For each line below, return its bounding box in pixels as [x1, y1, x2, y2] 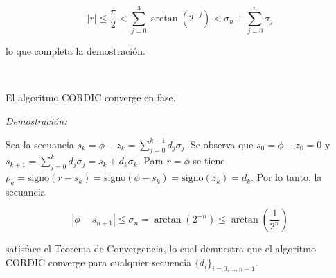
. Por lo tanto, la [251, 170, 322, 184]
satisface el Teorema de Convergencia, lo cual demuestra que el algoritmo [6, 241, 316, 256]
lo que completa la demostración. [6, 44, 145, 58]
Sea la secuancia [6, 137, 74, 151]
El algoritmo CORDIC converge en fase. [6, 90, 176, 105]
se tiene [193, 153, 225, 168]
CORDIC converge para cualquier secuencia [6, 255, 192, 270]
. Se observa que [184, 137, 254, 151]
